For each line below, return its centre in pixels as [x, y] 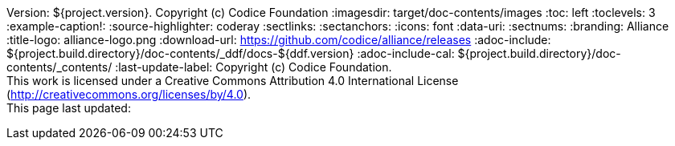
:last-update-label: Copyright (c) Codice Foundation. [254, 67]
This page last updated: [69, 108]
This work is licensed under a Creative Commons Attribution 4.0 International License [233, 81]
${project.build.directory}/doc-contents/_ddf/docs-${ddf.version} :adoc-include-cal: [231, 53]
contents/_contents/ [59, 67]
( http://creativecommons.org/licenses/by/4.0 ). [129, 94]
